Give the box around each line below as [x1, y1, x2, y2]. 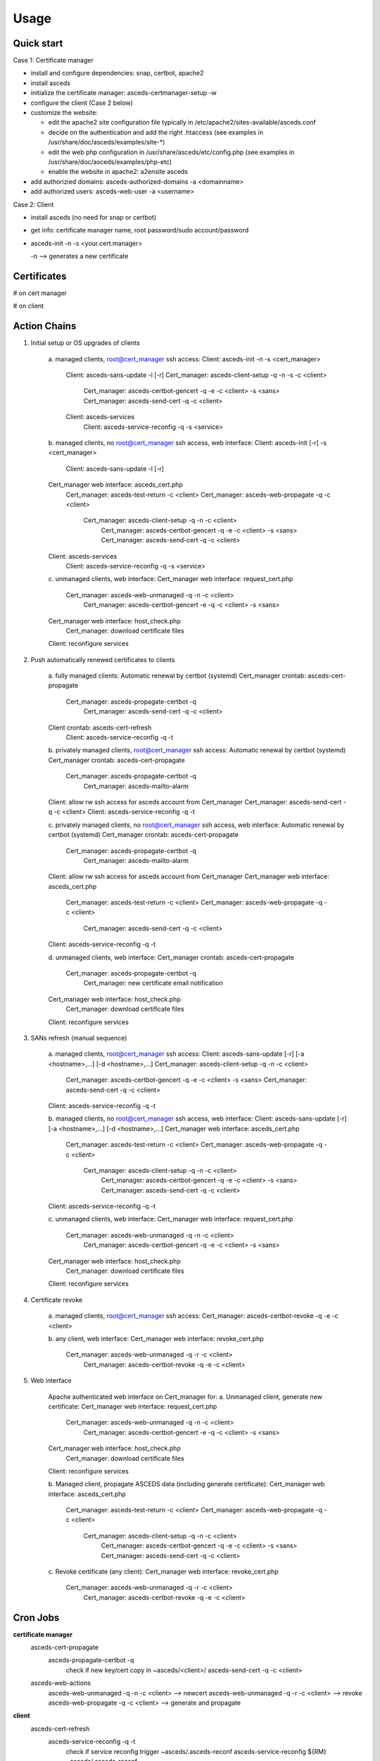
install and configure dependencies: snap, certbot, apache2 [30, 69, 204, 77]
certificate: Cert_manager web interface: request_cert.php [48, 1402, 217, 1410]
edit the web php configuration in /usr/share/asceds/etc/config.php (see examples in [48, 148, 295, 156]
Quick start [13, 37, 63, 49]
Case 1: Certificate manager [13, 56, 94, 65]
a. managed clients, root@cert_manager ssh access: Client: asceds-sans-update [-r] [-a [48, 1050, 305, 1058]
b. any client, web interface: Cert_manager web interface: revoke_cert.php [48, 1334, 264, 1343]
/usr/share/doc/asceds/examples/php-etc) [48, 157, 172, 166]
